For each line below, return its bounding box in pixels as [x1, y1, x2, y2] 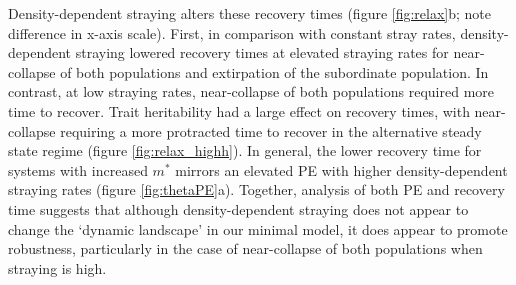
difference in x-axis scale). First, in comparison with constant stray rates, [8, 22, 456, 43]
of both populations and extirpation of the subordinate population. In [60, 61, 489, 82]
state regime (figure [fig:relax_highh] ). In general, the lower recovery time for [8, 140, 482, 161]
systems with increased [8, 159, 148, 180]
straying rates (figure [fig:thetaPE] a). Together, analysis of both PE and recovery [8, 179, 505, 200]
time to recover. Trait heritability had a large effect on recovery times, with [8, 100, 470, 121]
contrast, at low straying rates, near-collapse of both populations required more [8, 81, 495, 102]
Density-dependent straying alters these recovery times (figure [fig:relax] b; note [8, 3, 492, 23]
